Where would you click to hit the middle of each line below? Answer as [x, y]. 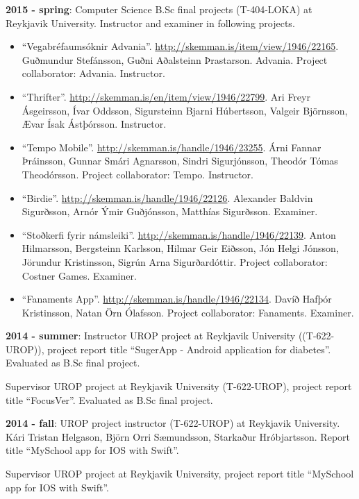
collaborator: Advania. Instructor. [93, 73]
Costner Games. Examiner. [79, 275]
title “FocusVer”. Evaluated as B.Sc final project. [109, 399]
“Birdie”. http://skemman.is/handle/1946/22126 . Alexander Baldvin [167, 197]
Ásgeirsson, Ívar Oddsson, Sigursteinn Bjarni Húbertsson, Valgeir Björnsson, [185, 110]
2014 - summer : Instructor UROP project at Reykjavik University [151, 336]
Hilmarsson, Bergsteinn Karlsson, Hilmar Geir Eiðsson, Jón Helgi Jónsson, [180, 248]
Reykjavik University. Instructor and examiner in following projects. [150, 23]
